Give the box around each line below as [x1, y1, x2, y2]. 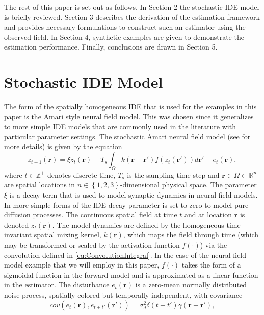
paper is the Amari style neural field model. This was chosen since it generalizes [4, 111, 254, 122]
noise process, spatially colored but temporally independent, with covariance [4, 289, 243, 300]
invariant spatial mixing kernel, [4, 229, 101, 240]
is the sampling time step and [127, 169, 220, 180]
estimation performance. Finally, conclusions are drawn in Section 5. [4, 41, 218, 52]
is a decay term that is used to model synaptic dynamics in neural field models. [9, 189, 258, 200]
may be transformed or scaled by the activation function [4, 239, 180, 250]
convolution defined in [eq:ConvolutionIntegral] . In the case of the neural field [4, 249, 247, 260]
